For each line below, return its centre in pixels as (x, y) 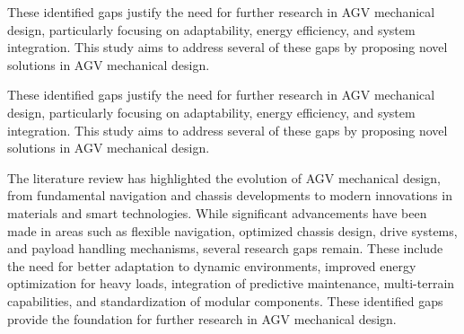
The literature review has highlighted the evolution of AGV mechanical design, (224, 177)
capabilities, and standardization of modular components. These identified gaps (225, 300)
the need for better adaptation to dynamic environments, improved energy (212, 265)
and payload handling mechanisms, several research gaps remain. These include (225, 248)
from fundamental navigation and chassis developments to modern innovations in (230, 195)
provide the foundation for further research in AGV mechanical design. (202, 318)
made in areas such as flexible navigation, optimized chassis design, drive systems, (232, 230)
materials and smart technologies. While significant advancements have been (217, 212)
